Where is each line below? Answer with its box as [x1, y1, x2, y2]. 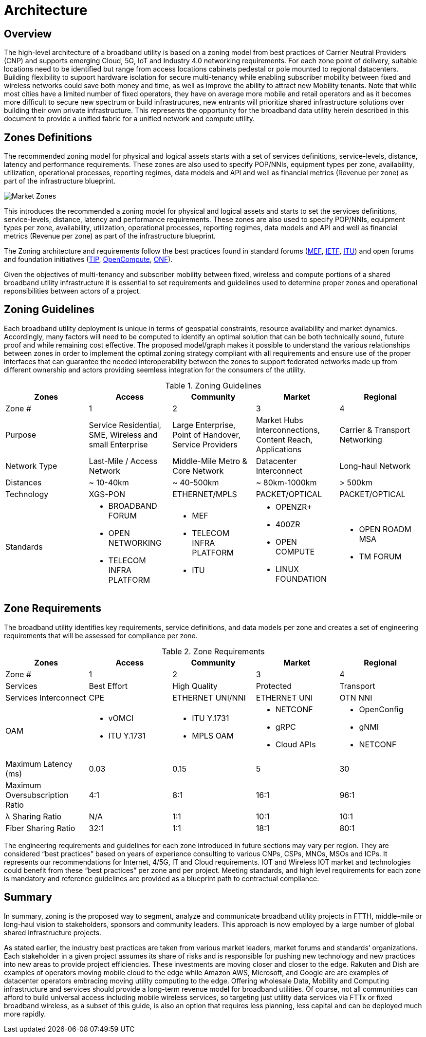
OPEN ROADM [359, 524, 412, 534]
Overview [4, 27, 52, 40]
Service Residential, [89, 420, 162, 430]
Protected [256, 681, 292, 691]
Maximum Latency [5, 759, 73, 769]
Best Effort [89, 681, 128, 691]
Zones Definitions [4, 131, 92, 144]
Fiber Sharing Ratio [5, 823, 75, 833]
